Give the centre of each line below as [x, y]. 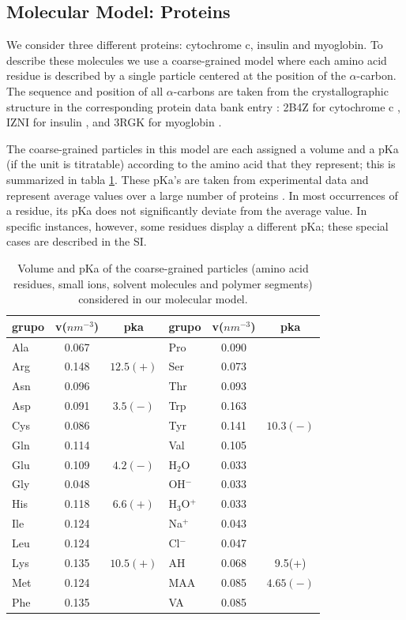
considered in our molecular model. [163, 299]
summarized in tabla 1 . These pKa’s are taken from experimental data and [188, 179]
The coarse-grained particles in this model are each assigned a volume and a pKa [203, 148]
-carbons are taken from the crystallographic [281, 90]
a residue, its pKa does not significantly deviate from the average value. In [187, 210]
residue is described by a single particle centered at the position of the [176, 75]
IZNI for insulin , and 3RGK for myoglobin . [114, 122]
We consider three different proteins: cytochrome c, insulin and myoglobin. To [195, 45]
